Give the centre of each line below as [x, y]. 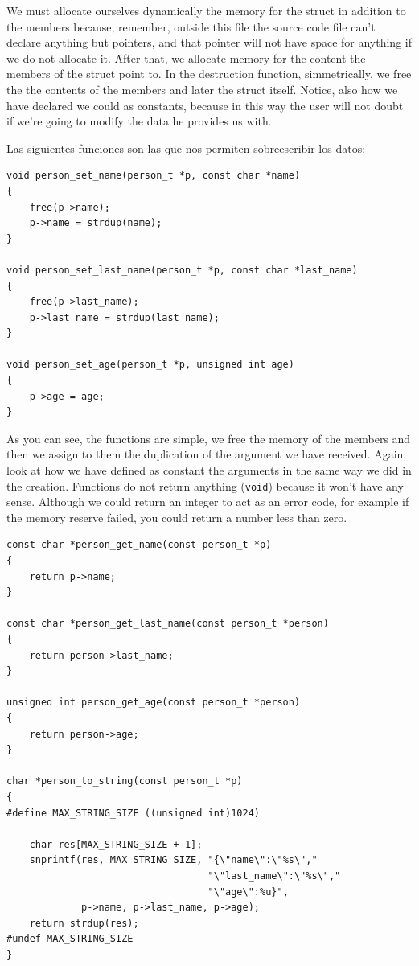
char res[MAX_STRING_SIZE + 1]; [116, 844]
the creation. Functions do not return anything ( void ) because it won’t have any [205, 485]
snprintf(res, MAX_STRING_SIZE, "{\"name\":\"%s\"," [173, 860]
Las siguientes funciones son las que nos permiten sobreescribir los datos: [186, 148]
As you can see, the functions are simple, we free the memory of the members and [209, 438]
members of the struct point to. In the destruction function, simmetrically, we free [209, 74]
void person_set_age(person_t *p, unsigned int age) [150, 365]
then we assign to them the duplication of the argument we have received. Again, [207, 454]
